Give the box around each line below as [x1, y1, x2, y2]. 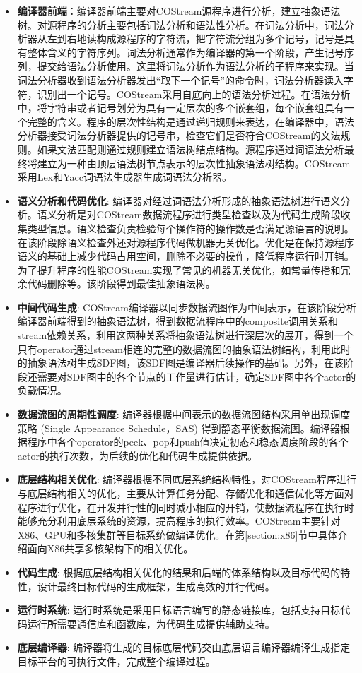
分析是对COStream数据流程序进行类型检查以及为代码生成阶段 [57, 207, 341, 222]
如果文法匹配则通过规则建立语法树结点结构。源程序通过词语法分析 [37, 141, 344, 156]
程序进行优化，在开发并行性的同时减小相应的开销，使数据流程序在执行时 [17, 499, 354, 514]
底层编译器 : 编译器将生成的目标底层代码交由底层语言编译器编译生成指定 [17, 640, 351, 655]
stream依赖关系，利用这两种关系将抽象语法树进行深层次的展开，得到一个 [17, 328, 354, 343]
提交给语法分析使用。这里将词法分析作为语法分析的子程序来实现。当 [37, 59, 354, 73]
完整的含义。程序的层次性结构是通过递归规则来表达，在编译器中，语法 [27, 114, 354, 129]
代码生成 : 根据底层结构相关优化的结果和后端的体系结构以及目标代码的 [17, 564, 341, 579]
